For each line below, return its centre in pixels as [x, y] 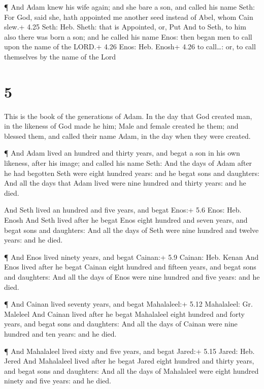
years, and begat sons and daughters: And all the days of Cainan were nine [121, 324]
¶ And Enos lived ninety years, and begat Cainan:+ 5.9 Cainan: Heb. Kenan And [131, 257]
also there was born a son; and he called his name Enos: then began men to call [128, 36]
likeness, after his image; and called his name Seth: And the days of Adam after [128, 163]
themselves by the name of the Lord [60, 56]
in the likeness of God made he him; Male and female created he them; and [121, 126]
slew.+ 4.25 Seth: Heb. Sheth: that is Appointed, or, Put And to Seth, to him [125, 27]
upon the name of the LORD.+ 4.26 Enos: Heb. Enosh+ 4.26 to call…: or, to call [130, 47]
